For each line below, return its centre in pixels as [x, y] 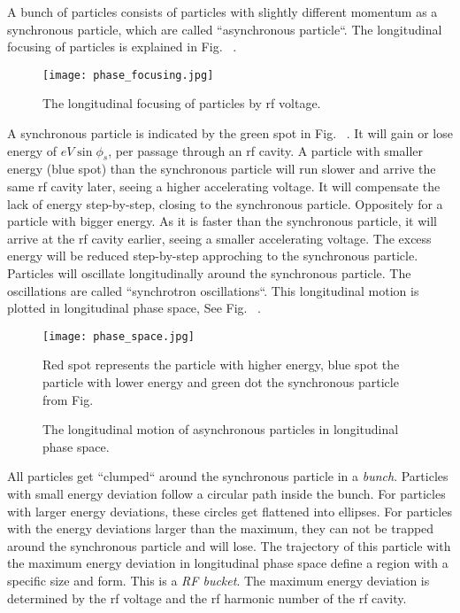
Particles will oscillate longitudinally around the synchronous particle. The [209, 272]
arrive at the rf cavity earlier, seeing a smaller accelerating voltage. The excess [219, 238]
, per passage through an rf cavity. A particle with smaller [266, 150]
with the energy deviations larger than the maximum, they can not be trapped [221, 528]
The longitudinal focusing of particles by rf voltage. [182, 103]
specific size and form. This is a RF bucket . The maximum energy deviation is [218, 580]
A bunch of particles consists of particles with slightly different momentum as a [222, 12]
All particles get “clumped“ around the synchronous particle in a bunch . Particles [228, 476]
